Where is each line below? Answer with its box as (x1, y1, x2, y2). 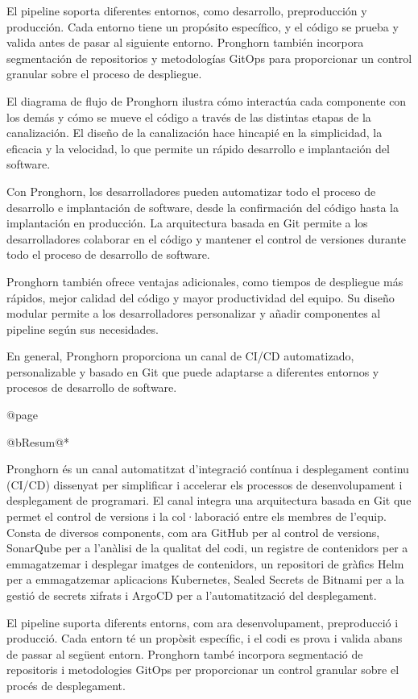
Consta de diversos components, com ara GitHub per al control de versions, (6, 523, 380, 540)
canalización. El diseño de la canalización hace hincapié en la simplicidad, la (6, 124, 383, 141)
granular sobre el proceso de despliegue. (6, 65, 202, 82)
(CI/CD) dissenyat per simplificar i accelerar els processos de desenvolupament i (6, 476, 403, 493)
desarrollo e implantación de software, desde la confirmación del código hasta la (6, 198, 399, 215)
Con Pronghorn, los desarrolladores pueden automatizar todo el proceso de (6, 182, 376, 199)
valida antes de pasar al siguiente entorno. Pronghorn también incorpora (6, 34, 364, 51)
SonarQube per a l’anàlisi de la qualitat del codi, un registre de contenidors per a (6, 539, 408, 556)
